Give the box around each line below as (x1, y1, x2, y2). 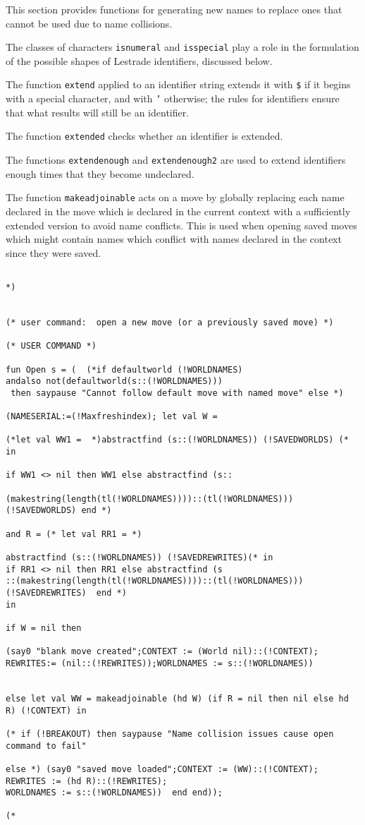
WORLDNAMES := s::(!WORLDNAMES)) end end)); (6, 788, 223, 798)
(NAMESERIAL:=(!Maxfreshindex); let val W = (6, 411, 218, 422)
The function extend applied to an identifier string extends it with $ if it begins (6, 77, 351, 92)
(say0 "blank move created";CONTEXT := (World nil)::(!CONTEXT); (6, 646, 318, 657)
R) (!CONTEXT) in (6, 705, 87, 716)
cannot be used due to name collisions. (6, 16, 173, 30)
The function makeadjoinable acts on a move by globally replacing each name (6, 190, 345, 205)
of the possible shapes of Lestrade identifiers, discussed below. (6, 53, 273, 68)
